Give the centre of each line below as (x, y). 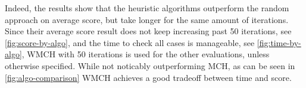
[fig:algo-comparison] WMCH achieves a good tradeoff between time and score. (148, 77)
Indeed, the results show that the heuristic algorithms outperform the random (147, 8)
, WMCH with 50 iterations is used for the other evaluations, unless (146, 54)
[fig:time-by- (279, 42)
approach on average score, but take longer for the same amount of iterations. (147, 19)
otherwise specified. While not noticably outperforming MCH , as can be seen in (150, 65)
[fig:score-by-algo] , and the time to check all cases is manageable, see (130, 42)
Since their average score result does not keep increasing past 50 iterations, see (148, 31)
